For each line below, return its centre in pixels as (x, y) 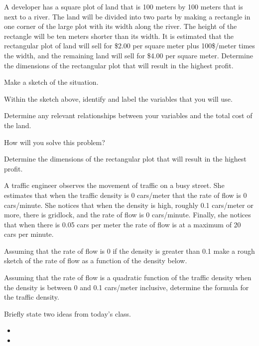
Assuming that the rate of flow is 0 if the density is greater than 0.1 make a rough (129, 251)
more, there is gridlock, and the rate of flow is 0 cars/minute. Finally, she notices (128, 215)
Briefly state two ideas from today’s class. (67, 313)
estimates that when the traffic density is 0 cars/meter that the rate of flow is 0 (126, 195)
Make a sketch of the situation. (51, 82)
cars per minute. (29, 234)
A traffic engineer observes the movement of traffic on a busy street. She (114, 185)
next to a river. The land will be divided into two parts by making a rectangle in (127, 16)
